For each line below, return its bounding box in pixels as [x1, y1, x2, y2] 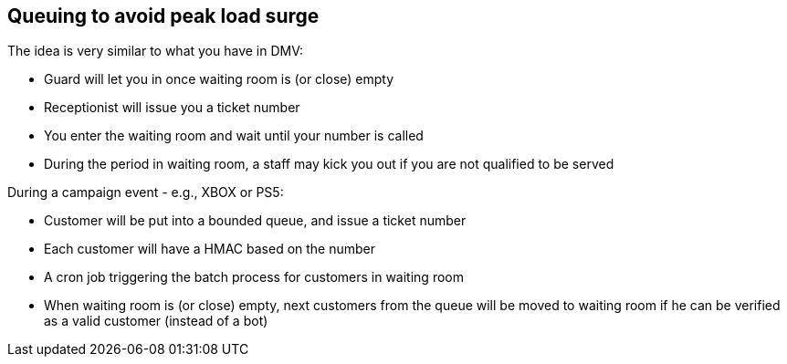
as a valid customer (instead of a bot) [44, 313, 268, 329]
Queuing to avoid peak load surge [7, 5, 320, 27]
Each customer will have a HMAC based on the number [44, 241, 376, 257]
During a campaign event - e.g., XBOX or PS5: [7, 184, 284, 201]
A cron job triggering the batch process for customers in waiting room [44, 269, 464, 286]
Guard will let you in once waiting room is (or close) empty [44, 71, 394, 88]
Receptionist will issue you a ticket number [44, 99, 300, 116]
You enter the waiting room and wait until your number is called [44, 128, 424, 144]
